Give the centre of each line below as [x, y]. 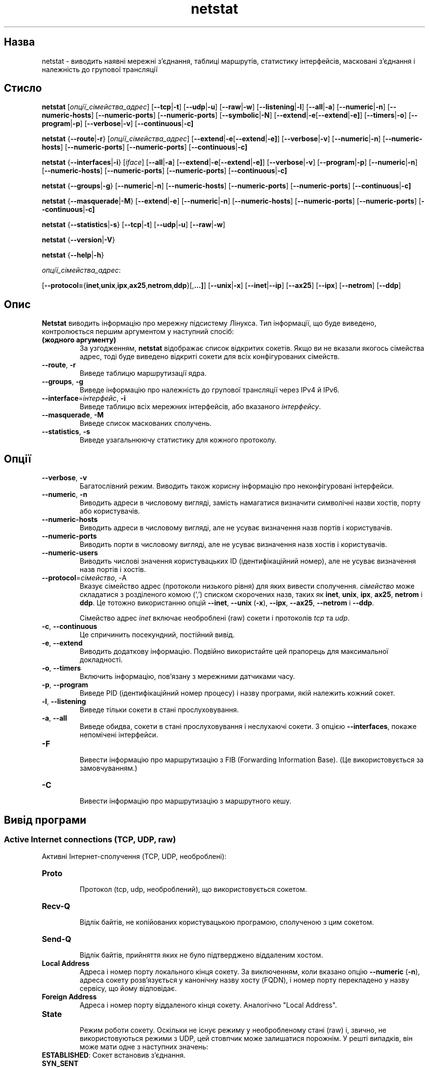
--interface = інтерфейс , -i [84, 398]
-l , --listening [64, 702]
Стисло [23, 88]
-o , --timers [61, 668]
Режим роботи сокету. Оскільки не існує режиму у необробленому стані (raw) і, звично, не [233, 1030]
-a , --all [54, 718]
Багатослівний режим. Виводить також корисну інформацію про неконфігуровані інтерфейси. [237, 486]
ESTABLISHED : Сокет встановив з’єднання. [114, 1055]
